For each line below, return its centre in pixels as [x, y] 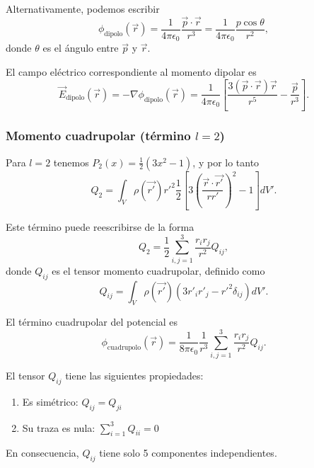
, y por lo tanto [226, 162]
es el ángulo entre [81, 48]
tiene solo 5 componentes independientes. [188, 453]
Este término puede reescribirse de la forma [100, 227]
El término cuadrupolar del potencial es [92, 322]
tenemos [71, 162]
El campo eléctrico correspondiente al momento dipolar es [131, 71]
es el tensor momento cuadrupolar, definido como [158, 270]
